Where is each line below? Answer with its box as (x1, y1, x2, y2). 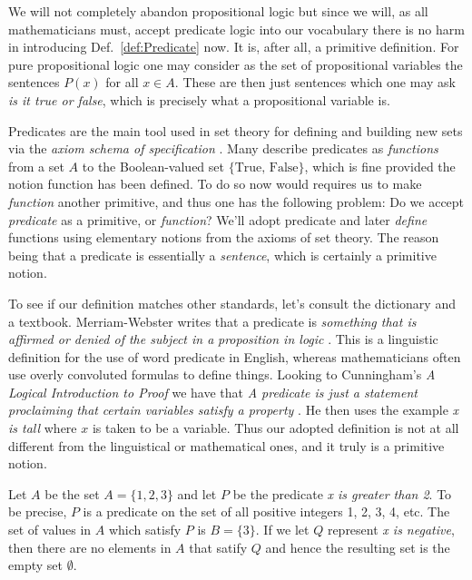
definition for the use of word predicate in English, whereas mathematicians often (8, 347, 461, 366)
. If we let (255, 520, 310, 539)
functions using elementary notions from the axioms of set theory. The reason (8, 228, 439, 247)
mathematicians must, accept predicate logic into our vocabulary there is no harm (8, 19, 465, 38)
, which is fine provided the (304, 156, 456, 175)
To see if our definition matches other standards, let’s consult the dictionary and (8, 293, 456, 312)
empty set (8, 555, 63, 575)
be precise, (8, 502, 67, 521)
